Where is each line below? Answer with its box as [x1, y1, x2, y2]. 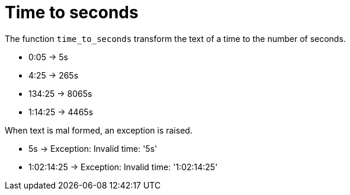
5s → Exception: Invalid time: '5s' [28, 143, 158, 154]
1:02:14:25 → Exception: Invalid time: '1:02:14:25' [28, 161, 218, 172]
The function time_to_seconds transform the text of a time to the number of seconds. [5, 33, 346, 44]
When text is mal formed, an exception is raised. [5, 125, 192, 135]
